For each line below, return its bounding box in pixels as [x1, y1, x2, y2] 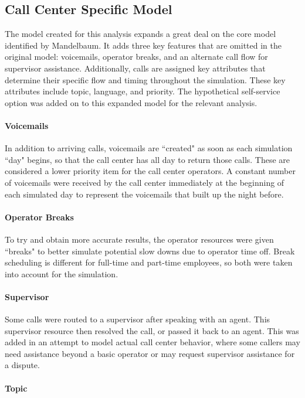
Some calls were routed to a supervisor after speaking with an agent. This [5, 313, 270, 325]
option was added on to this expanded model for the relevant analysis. [5, 96, 257, 108]
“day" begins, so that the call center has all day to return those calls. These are [5, 153, 290, 165]
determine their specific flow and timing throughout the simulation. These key [5, 73, 286, 86]
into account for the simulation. [5, 267, 118, 280]
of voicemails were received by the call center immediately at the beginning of [5, 176, 284, 188]
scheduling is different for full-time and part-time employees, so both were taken [5, 256, 293, 268]
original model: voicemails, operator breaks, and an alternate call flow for [5, 50, 268, 63]
